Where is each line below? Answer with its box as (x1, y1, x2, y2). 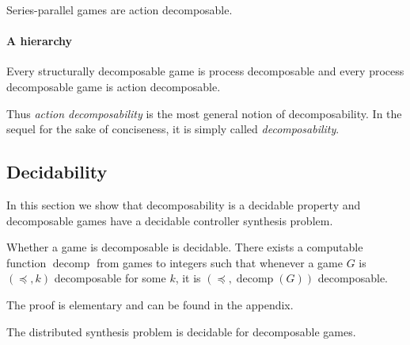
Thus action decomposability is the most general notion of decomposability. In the (6, 105, 402, 121)
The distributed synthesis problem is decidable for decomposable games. (6, 323, 356, 339)
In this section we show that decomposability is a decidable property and (6, 196, 361, 213)
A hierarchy (6, 33, 73, 49)
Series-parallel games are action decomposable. (6, 2, 233, 17)
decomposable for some (54, 270, 166, 286)
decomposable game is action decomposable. (6, 78, 221, 94)
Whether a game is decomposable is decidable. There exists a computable (6, 239, 363, 255)
